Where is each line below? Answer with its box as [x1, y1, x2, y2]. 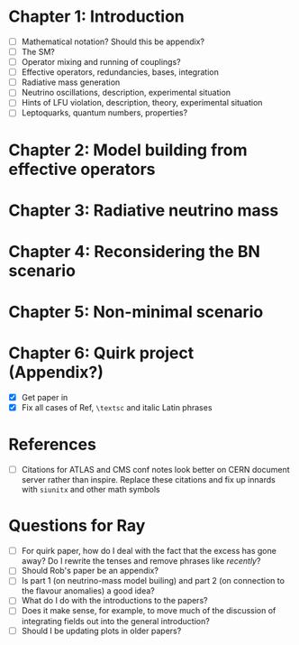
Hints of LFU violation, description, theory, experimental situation [21, 97, 263, 108]
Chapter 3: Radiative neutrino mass [8, 200, 279, 220]
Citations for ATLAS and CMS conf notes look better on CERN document [21, 465, 290, 475]
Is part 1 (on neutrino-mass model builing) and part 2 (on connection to [21, 576, 285, 586]
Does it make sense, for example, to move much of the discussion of [21, 605, 276, 616]
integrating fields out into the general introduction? [21, 615, 211, 626]
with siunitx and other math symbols [21, 484, 160, 495]
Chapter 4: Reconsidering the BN [8, 242, 260, 262]
